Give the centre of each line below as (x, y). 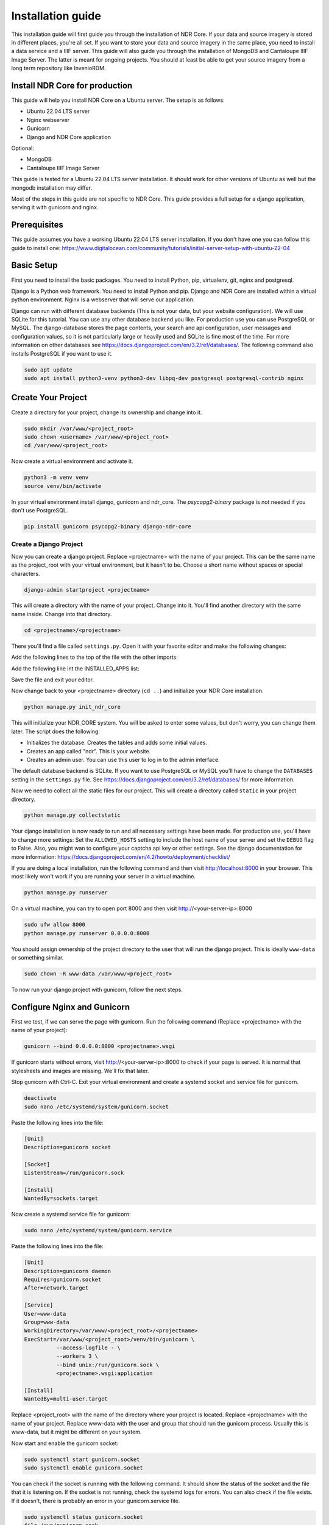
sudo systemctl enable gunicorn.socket (83, 1468)
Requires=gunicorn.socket (63, 1279)
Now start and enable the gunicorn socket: (65, 1443)
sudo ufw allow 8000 (55, 925)
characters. (26, 573)
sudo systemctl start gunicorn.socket (82, 1459)
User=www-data (45, 1314)
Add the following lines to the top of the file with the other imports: (94, 657)
